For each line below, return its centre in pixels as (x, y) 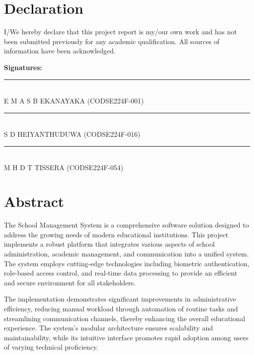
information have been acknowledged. (60, 51)
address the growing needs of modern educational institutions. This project (116, 234)
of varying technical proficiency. (51, 347)
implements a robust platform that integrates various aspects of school (109, 244)
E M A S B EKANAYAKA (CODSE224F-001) (74, 101)
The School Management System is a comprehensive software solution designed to (127, 225)
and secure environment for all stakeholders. (70, 282)
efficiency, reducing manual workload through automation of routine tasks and (121, 308)
